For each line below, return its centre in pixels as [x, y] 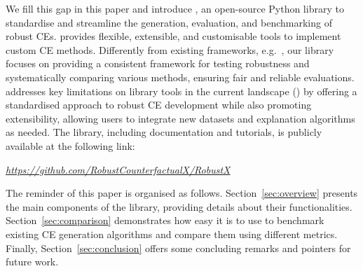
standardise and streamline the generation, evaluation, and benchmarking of [169, 22]
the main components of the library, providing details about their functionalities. [179, 206]
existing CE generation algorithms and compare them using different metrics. [172, 234]
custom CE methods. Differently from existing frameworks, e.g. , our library [170, 49]
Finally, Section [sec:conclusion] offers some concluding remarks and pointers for [178, 248]
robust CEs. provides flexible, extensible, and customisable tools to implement [173, 36]
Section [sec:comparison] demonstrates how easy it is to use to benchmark [165, 220]
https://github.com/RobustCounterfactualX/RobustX [118, 169]
